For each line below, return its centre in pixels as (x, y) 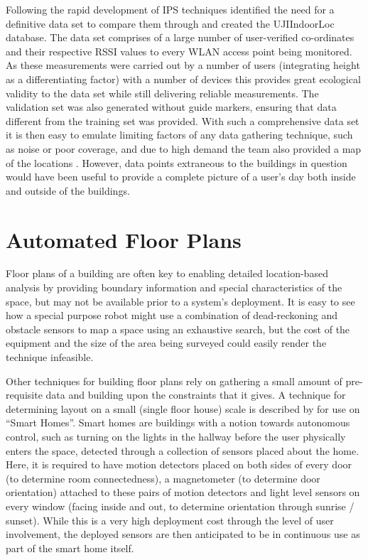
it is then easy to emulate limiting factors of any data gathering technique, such (179, 135)
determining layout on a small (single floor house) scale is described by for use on (183, 408)
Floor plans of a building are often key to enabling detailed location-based (167, 273)
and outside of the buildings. (68, 190)
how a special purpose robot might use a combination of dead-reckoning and (172, 315)
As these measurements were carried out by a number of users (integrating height (183, 65)
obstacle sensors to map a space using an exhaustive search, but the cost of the (178, 329)
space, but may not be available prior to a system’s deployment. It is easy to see (180, 301)
